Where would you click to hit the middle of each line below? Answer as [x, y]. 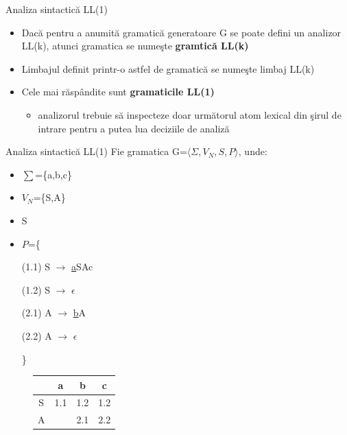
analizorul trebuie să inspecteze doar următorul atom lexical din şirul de [190, 114]
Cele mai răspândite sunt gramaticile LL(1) [118, 92]
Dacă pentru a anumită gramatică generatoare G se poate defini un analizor [181, 32]
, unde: [253, 151]
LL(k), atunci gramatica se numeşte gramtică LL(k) [135, 46]
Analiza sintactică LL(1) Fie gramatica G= [96, 151]
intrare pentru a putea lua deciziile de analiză [134, 128]
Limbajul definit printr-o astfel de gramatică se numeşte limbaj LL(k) [168, 68]
